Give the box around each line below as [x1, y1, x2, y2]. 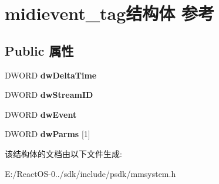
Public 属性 [5, 41, 74, 59]
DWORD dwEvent [5, 108, 77, 120]
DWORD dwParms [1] [5, 128, 90, 140]
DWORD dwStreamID [5, 88, 93, 101]
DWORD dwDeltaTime [5, 69, 97, 81]
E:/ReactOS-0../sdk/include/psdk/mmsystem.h [5, 167, 176, 179]
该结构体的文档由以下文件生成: [5, 147, 122, 159]
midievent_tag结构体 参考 [5, 1, 215, 25]
